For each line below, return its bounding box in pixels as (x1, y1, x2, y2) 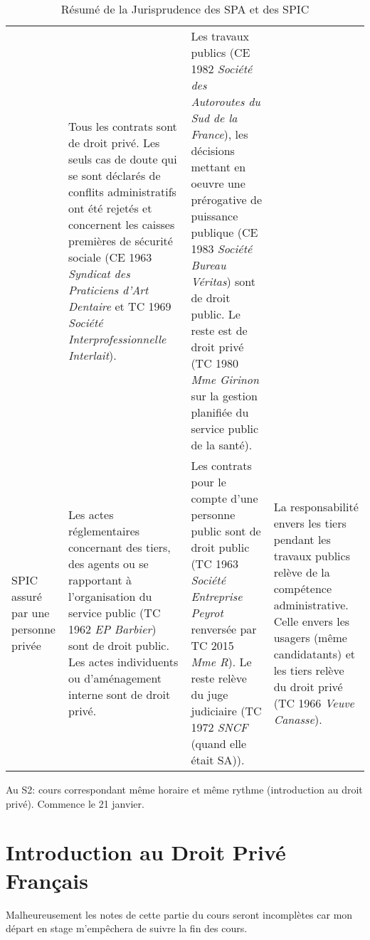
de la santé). (191, 437, 253, 453)
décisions (191, 142, 235, 159)
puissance (191, 208, 238, 224)
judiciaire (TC (191, 703, 262, 719)
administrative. (273, 596, 349, 613)
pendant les (273, 530, 331, 548)
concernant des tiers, (68, 539, 171, 555)
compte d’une (191, 490, 258, 506)
